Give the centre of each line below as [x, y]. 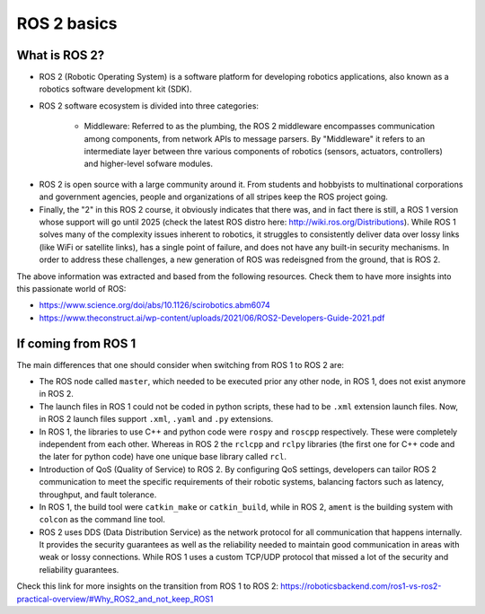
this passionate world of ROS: [71, 288]
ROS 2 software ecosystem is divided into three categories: [149, 105]
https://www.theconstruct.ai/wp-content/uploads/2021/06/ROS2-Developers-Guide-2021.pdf [212, 318]
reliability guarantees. [79, 569]
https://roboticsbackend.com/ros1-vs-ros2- [361, 586]
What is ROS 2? [61, 55]
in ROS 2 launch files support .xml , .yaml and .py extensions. [156, 419]
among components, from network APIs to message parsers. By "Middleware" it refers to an [255, 138]
